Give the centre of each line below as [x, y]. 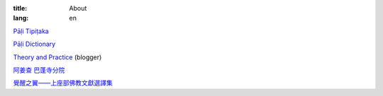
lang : [21, 18]
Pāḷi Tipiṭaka [31, 31]
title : [20, 8]
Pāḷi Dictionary [34, 44]
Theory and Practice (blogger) [57, 57]
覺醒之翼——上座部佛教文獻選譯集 [63, 83]
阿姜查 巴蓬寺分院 [39, 70]
